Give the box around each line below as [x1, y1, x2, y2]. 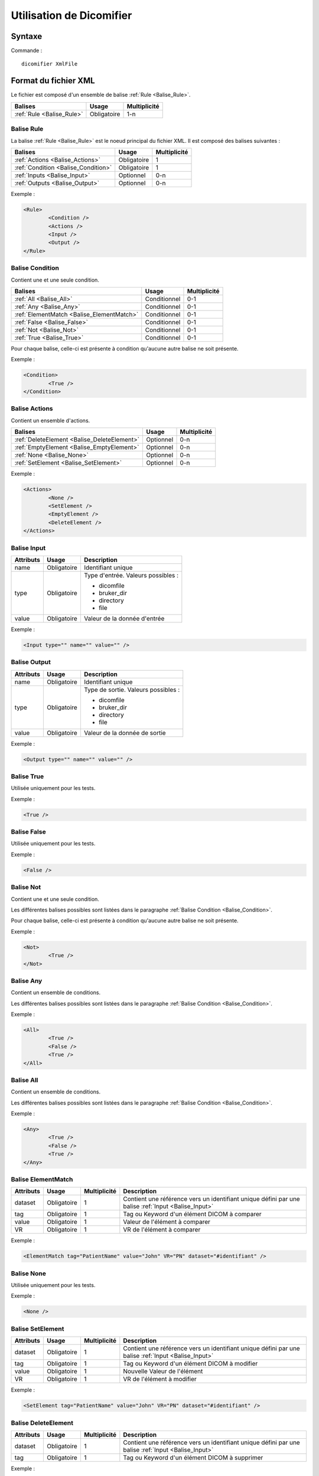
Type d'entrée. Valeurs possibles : [83, 571, 179, 579]
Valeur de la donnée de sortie [83, 729, 166, 737]
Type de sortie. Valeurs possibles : [83, 685, 180, 694]
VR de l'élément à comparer [123, 1226, 201, 1234]
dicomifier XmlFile [21, 61, 78, 67]
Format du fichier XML [11, 76, 95, 86]
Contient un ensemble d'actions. [11, 417, 90, 424]
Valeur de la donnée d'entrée [83, 614, 165, 622]
